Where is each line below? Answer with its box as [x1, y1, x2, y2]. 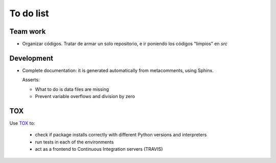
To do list [9, 8, 49, 19]
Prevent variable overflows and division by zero [35, 94, 135, 100]
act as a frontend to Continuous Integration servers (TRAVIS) [35, 146, 163, 152]
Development [9, 54, 54, 62]
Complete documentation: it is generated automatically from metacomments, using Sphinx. [22, 67, 214, 74]
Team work [9, 27, 46, 36]
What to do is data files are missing [35, 86, 109, 92]
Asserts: [22, 77, 40, 83]
